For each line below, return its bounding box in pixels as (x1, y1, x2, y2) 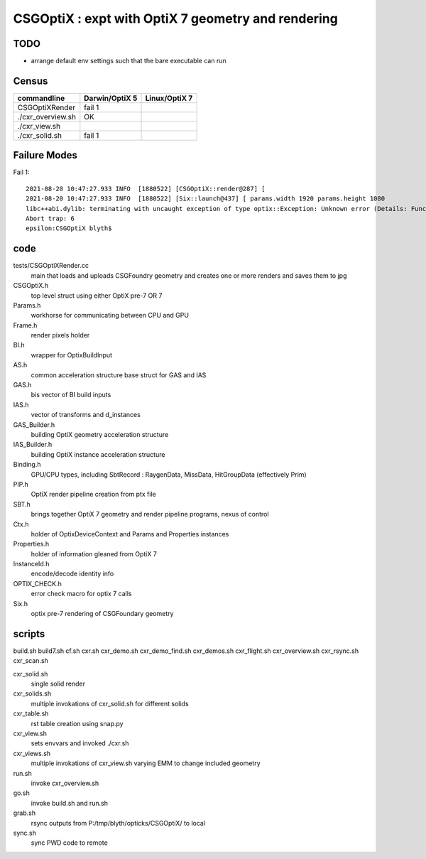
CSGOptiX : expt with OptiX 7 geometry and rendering (13, 11, 339, 26)
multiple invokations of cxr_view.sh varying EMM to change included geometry (31, 759, 261, 767)
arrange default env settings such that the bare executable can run (31, 57, 226, 65)
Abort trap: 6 (26, 215, 75, 223)
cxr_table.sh (13, 709, 49, 718)
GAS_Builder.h (13, 420, 55, 429)
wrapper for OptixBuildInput (31, 350, 113, 359)
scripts (13, 627, 45, 639)
